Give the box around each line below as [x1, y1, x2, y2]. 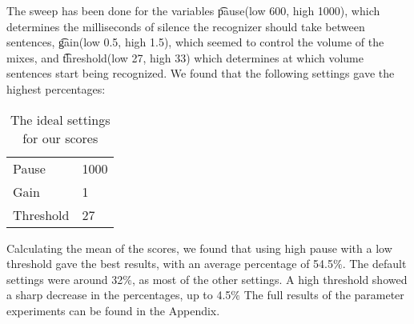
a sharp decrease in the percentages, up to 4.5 [6, 286, 231, 303]
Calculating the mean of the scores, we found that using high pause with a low [6, 239, 392, 256]
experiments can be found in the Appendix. [6, 302, 220, 318]
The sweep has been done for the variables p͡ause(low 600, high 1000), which [6, 2, 380, 18]
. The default [342, 255, 407, 272]
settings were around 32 [6, 270, 123, 287]
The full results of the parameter [243, 286, 404, 303]
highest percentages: [6, 80, 106, 97]
